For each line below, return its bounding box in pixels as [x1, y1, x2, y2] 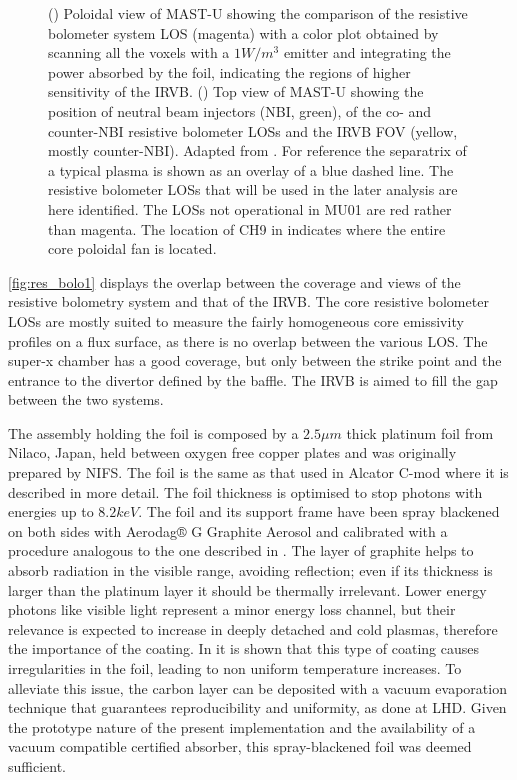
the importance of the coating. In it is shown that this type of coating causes [8, 638, 479, 659]
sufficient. [8, 755, 67, 776]
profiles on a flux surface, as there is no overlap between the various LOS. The [8, 330, 488, 351]
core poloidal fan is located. [48, 238, 217, 259]
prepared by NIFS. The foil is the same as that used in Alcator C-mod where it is [8, 462, 509, 483]
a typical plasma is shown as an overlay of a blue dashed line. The [48, 159, 454, 180]
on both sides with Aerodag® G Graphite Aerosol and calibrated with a [8, 520, 448, 541]
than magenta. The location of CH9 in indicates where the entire [48, 218, 446, 239]
